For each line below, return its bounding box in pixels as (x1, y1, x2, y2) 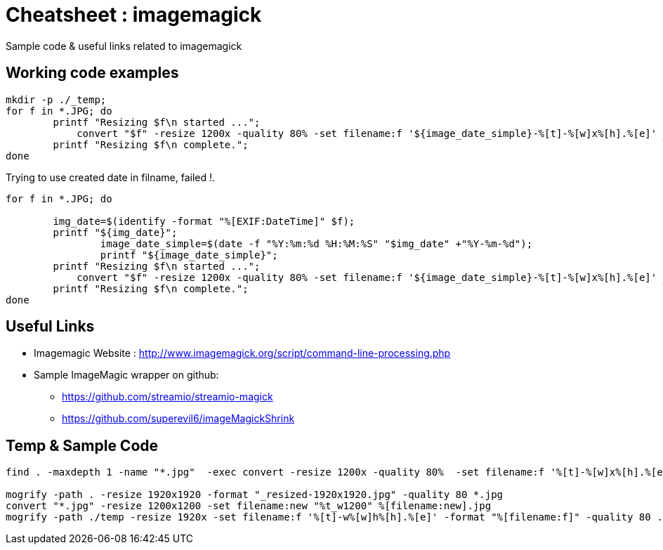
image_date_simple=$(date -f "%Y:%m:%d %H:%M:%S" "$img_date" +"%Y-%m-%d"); (100, 237, 533, 249)
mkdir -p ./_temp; (6, 93, 107, 105)
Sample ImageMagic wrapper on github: (34, 369, 219, 381)
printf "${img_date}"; (53, 226, 178, 238)
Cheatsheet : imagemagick (6, 3, 262, 27)
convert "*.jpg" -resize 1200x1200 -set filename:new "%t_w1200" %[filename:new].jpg (6, 500, 492, 512)
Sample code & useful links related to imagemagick (6, 39, 242, 52)
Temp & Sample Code (6, 436, 159, 454)
